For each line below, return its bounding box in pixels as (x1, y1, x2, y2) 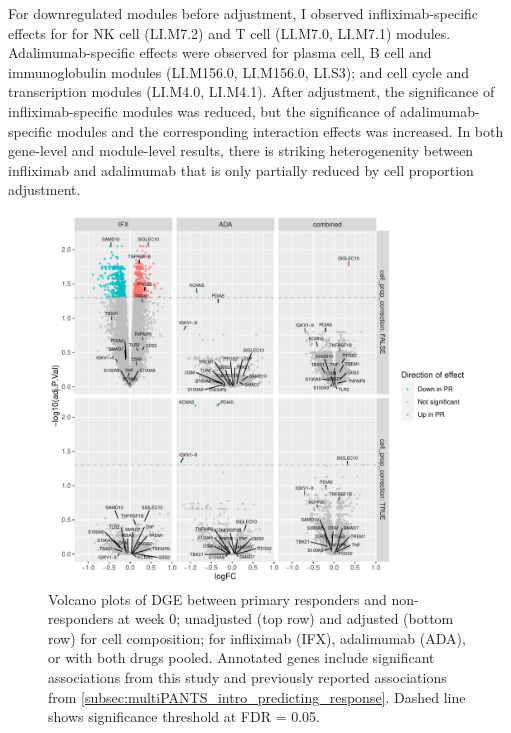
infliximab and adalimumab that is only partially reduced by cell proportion (8, 159, 474, 180)
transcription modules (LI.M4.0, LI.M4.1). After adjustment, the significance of (8, 81, 495, 102)
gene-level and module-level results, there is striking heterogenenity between (8, 140, 474, 161)
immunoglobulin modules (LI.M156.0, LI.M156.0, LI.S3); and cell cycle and (8, 61, 470, 82)
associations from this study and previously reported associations (48, 666, 447, 687)
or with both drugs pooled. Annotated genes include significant (48, 647, 435, 668)
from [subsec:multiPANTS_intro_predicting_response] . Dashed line (48, 686, 466, 707)
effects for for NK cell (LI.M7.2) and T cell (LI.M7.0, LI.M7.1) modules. (8, 22, 451, 43)
